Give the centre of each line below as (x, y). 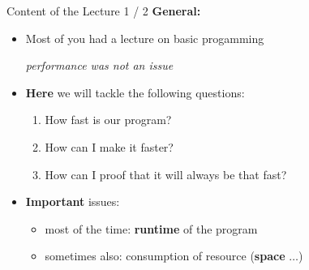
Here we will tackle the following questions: (135, 92)
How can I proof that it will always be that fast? (166, 174)
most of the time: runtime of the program (151, 228)
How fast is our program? (108, 120)
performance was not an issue (99, 65)
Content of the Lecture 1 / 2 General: (104, 11)
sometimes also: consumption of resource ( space (165, 256)
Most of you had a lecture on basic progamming (145, 38)
